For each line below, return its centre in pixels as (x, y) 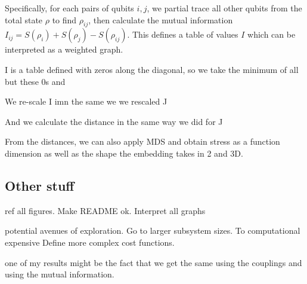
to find (64, 19)
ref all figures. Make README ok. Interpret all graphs (105, 210)
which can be (272, 34)
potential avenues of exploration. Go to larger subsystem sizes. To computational (153, 230)
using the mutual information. (60, 274)
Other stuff (40, 185)
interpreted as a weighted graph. (64, 49)
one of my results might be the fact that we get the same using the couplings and (153, 262)
